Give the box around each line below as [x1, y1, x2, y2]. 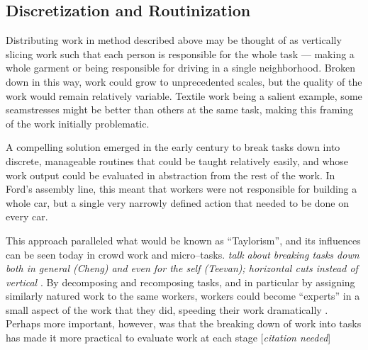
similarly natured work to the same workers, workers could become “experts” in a [6, 288, 360, 303]
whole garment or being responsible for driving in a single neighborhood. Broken [6, 60, 356, 75]
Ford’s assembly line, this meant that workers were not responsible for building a [6, 181, 357, 196]
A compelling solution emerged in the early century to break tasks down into [6, 140, 340, 154]
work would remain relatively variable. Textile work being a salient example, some [6, 88, 362, 103]
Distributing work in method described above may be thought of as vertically [6, 33, 342, 47]
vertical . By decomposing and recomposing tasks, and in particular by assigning [6, 274, 355, 289]
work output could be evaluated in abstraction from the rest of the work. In [6, 167, 335, 182]
